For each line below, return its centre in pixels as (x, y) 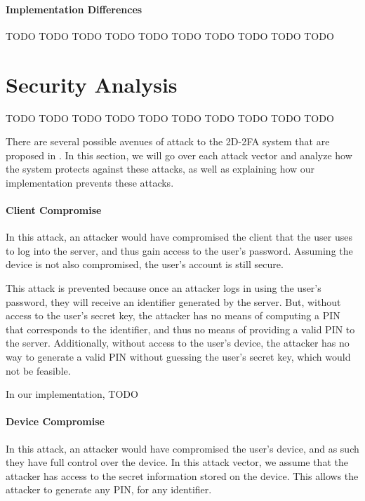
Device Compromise (55, 421)
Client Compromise (54, 210)
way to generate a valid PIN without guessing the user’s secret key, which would (178, 357)
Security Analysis (92, 84)
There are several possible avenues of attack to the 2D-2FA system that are (168, 141)
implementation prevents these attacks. (90, 182)
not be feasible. (38, 370)
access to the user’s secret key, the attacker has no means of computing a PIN (173, 315)
